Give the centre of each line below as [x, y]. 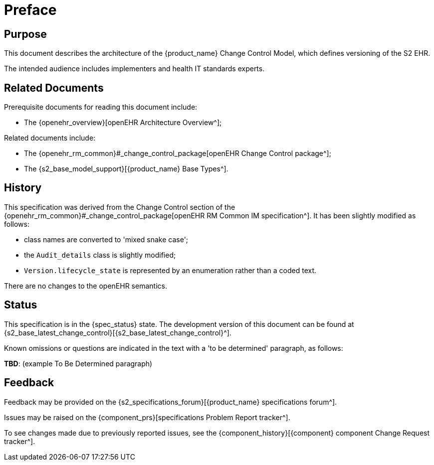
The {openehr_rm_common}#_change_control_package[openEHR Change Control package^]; [178, 154]
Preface [30, 10]
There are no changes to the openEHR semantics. [86, 286]
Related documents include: [50, 138]
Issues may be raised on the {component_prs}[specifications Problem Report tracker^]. [147, 417]
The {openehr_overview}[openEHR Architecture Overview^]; [123, 123]
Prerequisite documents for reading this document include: [101, 107]
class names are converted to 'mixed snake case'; [106, 239]
